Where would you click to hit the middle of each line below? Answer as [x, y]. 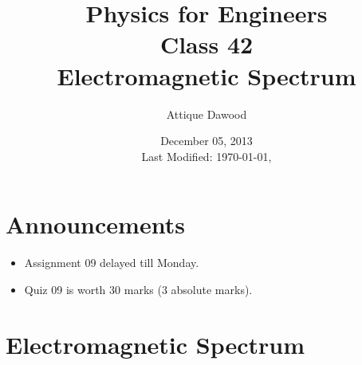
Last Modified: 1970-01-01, [207, 156]
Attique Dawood [207, 114]
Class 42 [207, 44]
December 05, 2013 [207, 141]
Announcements [95, 224]
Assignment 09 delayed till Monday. [112, 263]
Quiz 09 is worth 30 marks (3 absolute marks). [138, 289]
